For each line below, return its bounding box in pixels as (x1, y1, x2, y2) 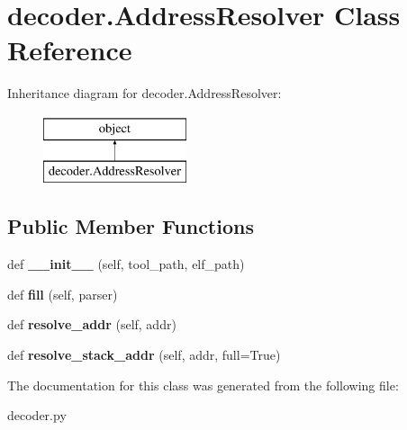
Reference (7, 31, 132, 68)
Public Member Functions (7, 212, 254, 240)
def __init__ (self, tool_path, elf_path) (7, 255, 245, 273)
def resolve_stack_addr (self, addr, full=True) (7, 345, 281, 364)
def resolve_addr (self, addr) (7, 315, 176, 334)
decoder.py (7, 406, 67, 425)
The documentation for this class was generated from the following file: (7, 375, 399, 394)
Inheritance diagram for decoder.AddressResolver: (7, 84, 282, 103)
